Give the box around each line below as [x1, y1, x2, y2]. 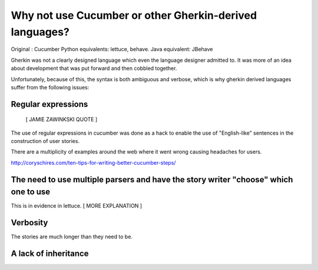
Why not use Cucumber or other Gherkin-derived [11, 9, 257, 22]
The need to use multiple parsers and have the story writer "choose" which [11, 174, 293, 185]
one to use [11, 187, 51, 197]
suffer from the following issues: [11, 84, 90, 91]
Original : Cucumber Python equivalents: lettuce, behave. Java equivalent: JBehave [11, 46, 213, 53]
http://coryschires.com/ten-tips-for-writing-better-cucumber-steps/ [11, 159, 176, 166]
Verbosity [11, 218, 48, 228]
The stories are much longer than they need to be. [11, 233, 132, 241]
